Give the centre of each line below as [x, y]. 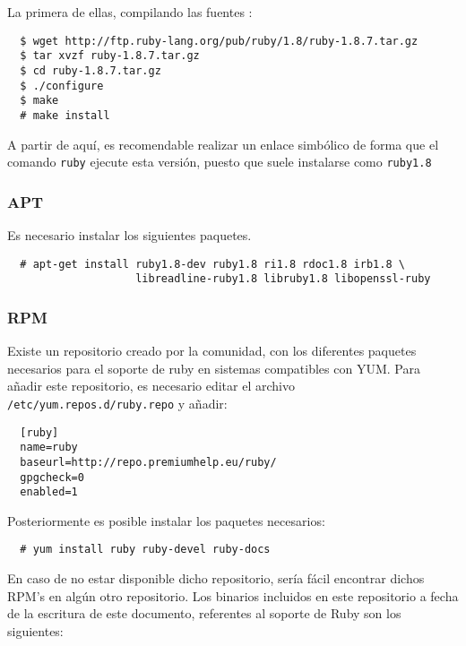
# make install [65, 115]
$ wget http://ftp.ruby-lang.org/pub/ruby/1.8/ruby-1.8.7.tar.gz [219, 41]
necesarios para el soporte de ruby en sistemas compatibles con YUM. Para [214, 368]
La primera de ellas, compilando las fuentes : [130, 12]
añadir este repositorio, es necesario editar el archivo [151, 386]
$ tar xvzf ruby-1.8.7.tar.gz [110, 56]
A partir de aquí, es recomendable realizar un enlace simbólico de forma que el [223, 144]
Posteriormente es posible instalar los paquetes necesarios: [166, 520]
